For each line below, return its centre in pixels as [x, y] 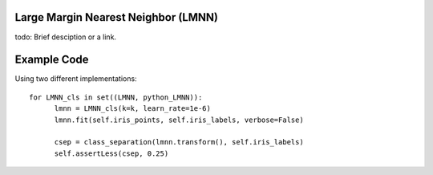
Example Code [52, 60]
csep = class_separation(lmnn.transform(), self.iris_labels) [179, 142]
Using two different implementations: [76, 79]
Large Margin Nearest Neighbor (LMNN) [117, 17]
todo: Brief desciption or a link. [65, 37]
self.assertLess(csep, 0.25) [111, 153]
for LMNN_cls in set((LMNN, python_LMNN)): [116, 97]
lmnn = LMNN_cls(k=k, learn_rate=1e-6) [133, 109]
